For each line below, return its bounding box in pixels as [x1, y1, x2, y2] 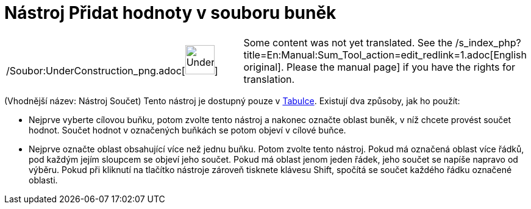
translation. [243, 73, 295, 85]
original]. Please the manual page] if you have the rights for [243, 60, 516, 73]
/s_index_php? [455, 36, 521, 49]
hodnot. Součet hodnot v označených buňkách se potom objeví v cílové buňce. [29, 124, 346, 135]
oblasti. [29, 174, 58, 185]
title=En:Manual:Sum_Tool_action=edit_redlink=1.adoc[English [243, 48, 527, 61]
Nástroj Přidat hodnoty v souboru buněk [4, 2, 337, 23]
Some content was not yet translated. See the [243, 36, 453, 49]
